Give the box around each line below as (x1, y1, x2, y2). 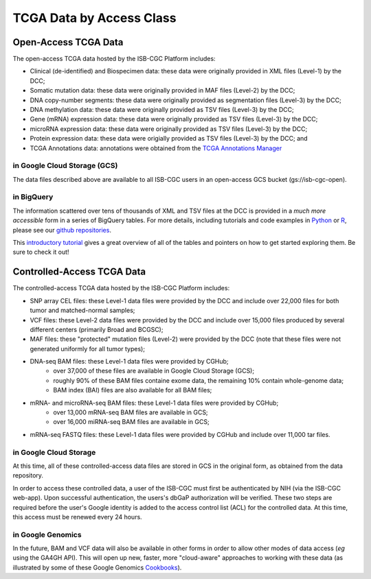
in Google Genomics (12, 530, 82, 539)
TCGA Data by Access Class (12, 10, 177, 25)
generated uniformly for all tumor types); (30, 344, 146, 353)
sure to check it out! (12, 248, 69, 257)
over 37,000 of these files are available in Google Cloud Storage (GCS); (53, 367, 254, 375)
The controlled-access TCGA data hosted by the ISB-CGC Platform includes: (12, 284, 230, 292)
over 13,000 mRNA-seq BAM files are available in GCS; (53, 408, 209, 416)
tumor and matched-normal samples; (30, 306, 135, 315)
